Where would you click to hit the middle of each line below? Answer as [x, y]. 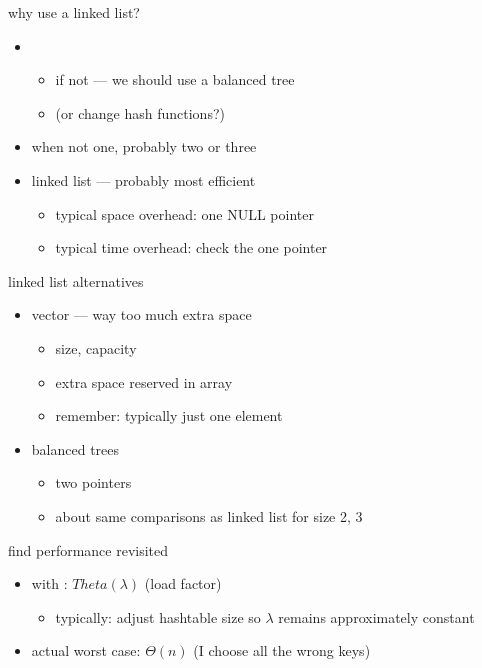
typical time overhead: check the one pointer [191, 247]
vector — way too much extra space [141, 314]
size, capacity [96, 347]
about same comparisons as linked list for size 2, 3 [209, 515]
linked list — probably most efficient [143, 179]
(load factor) [183, 583]
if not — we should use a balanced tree [175, 79]
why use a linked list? [74, 12]
